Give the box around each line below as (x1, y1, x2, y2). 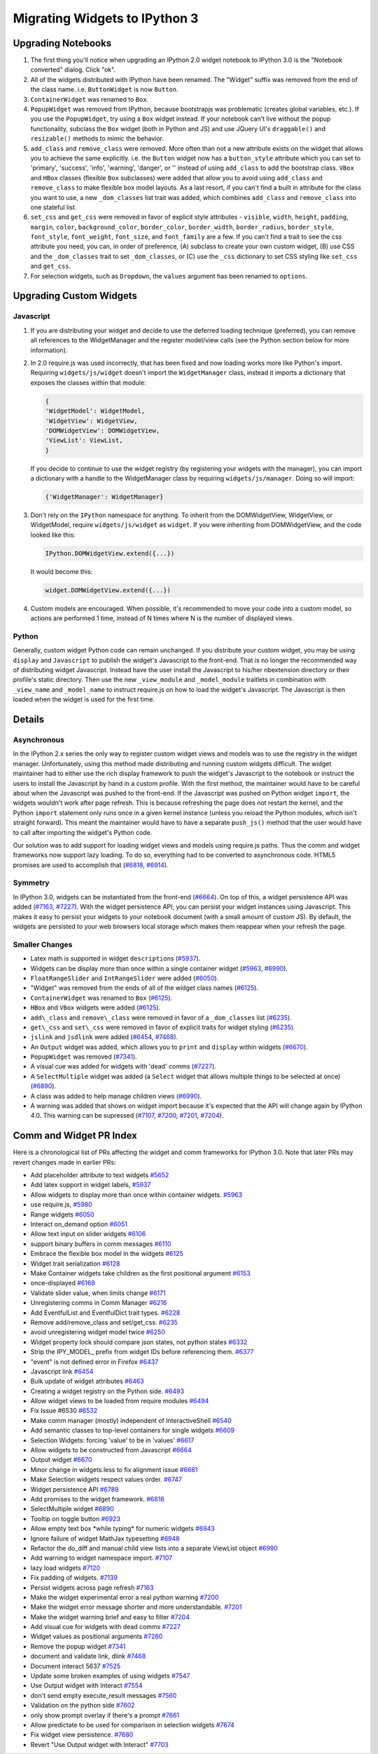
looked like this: (30, 530, 76, 539)
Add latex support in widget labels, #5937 (30, 1181, 151, 1189)
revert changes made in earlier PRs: (13, 1158, 116, 1166)
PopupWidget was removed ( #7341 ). (30, 1052, 138, 1061)
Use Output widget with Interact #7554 (30, 1681, 143, 1690)
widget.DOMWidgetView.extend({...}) (45, 586, 171, 594)
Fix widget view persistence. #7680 (30, 1730, 134, 1739)
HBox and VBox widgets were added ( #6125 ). (30, 1003, 161, 1012)
